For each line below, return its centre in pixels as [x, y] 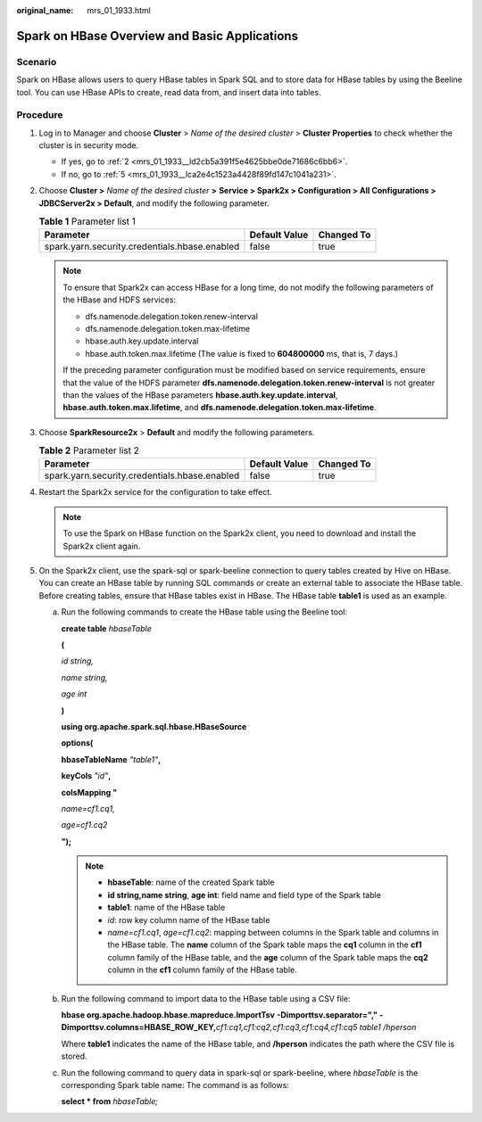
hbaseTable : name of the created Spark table [191, 882]
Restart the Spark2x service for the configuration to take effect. [155, 492]
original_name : [45, 10]
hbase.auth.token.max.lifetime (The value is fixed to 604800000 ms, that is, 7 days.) [242, 353]
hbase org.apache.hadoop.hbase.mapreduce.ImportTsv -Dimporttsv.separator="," [220, 1015]
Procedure [40, 115]
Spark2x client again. [102, 546]
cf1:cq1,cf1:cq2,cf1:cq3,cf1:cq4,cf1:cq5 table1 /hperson [316, 1027]
